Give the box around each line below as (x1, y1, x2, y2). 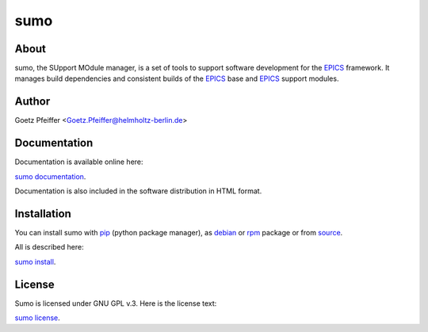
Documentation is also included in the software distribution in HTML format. (14, 186, 262, 196)
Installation (14, 207, 71, 220)
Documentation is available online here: (14, 157, 143, 166)
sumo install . (14, 257, 56, 266)
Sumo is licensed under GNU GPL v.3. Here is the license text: (14, 298, 217, 308)
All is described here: (14, 242, 84, 252)
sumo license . (14, 313, 61, 322)
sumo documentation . (14, 171, 86, 181)
